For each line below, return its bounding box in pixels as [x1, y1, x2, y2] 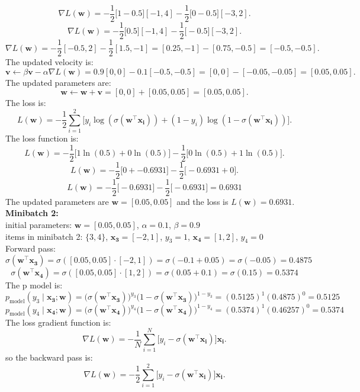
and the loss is [176, 195, 229, 207]
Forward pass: [5, 242, 56, 255]
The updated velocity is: [5, 56, 94, 68]
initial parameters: [5, 219, 72, 231]
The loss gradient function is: [5, 316, 111, 328]
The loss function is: [5, 132, 79, 144]
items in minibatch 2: [5, 230, 83, 242]
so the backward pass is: [5, 351, 93, 364]
